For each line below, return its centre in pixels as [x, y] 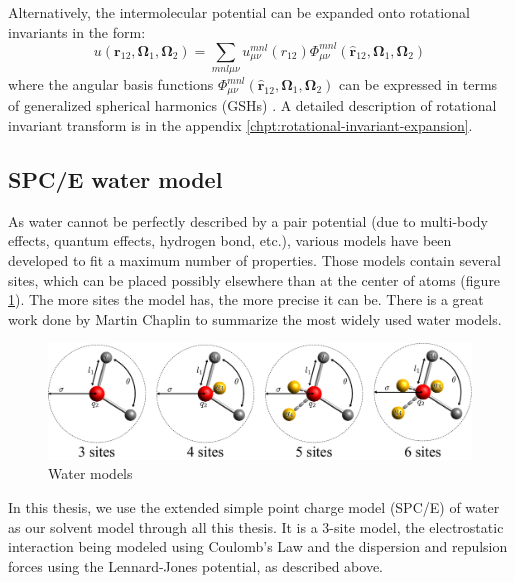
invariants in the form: [77, 31]
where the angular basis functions [111, 84]
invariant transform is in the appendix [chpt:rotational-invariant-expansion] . [240, 125]
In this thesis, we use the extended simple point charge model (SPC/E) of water [254, 506]
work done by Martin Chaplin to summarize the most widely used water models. [255, 318]
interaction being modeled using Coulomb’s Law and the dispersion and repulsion [258, 546]
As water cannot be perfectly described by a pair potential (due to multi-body [248, 220]
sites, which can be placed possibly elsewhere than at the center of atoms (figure [254, 279]
